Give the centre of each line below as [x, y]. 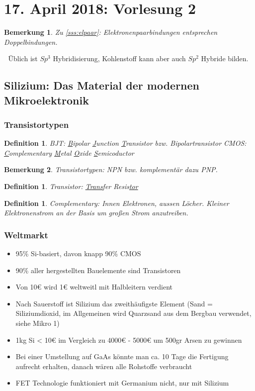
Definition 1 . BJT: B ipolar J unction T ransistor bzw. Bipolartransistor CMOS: [125, 143]
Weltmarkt [26, 235]
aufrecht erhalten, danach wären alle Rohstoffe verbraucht [104, 366]
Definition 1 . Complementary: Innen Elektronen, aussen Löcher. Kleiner [117, 203]
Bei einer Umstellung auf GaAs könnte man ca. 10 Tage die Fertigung [122, 356]
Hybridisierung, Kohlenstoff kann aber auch [119, 58]
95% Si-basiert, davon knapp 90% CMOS [78, 253]
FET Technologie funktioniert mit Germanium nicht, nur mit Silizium [122, 383]
